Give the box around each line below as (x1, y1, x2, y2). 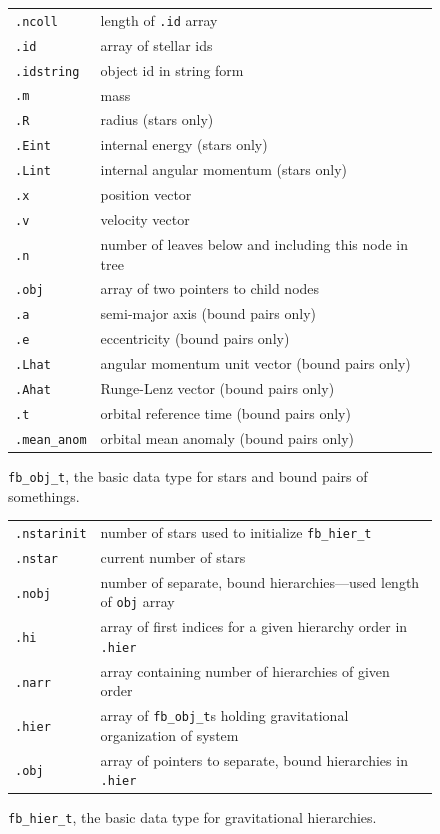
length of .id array (100, 9, 218, 30)
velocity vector (100, 209, 190, 230)
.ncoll (15, 14, 58, 29)
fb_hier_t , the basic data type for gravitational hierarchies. (8, 807, 377, 828)
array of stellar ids (100, 34, 213, 55)
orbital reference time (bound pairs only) (100, 402, 351, 423)
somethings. (8, 485, 80, 506)
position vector (100, 184, 192, 205)
